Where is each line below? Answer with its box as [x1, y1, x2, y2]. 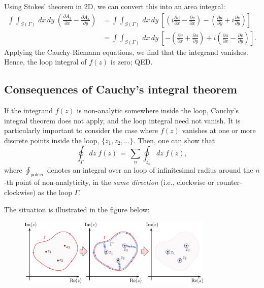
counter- [216, 177, 242, 187]
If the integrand [4, 105, 53, 116]
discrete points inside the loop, [4, 135, 100, 145]
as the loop [38, 187, 72, 198]
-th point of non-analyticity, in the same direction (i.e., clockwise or [4, 177, 214, 187]
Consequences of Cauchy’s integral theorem [4, 81, 237, 97]
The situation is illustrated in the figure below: [4, 204, 150, 214]
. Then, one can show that [133, 135, 215, 145]
